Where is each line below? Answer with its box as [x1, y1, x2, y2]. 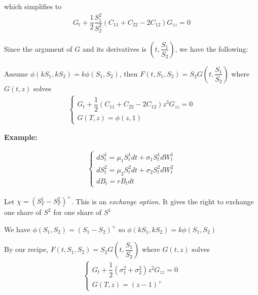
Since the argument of [4, 43, 72, 54]
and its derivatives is [82, 43, 146, 54]
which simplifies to [4, 1, 62, 11]
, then [119, 68, 138, 79]
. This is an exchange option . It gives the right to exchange [71, 196, 254, 206]
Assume [4, 68, 28, 79]
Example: [4, 132, 38, 142]
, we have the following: [175, 43, 248, 54]
